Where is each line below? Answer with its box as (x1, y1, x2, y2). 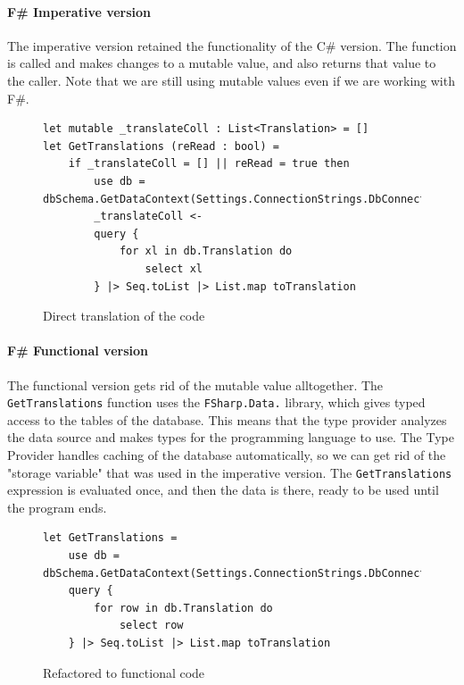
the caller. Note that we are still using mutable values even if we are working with (7, 71, 455, 89)
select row (119, 619, 184, 632)
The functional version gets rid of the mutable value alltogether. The (7, 375, 384, 394)
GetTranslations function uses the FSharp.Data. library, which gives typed (7, 393, 426, 412)
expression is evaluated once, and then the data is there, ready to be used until (7, 480, 439, 499)
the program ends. (7, 497, 107, 516)
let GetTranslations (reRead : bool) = (43, 139, 279, 153)
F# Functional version (7, 341, 149, 360)
